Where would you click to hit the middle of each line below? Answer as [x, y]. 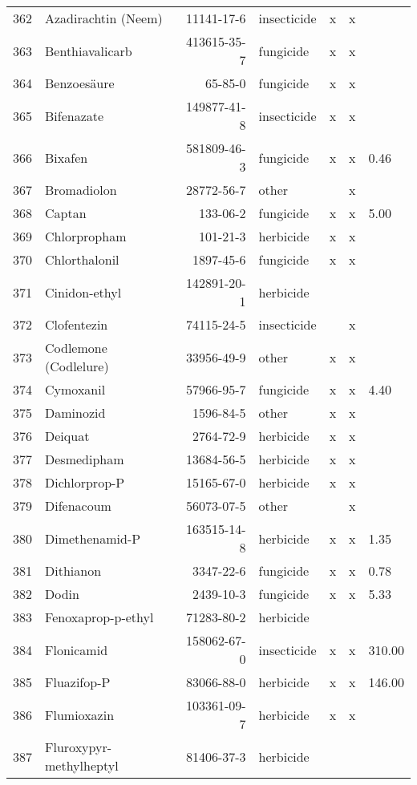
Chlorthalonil [82, 259]
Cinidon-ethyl [83, 292]
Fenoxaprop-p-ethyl [99, 617]
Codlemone [76, 348]
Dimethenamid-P [93, 538]
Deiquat [67, 436]
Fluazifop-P [78, 682]
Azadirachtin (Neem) [104, 18]
